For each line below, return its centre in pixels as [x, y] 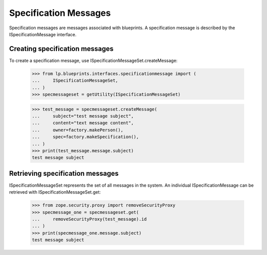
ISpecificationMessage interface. [43, 34]
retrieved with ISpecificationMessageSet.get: [55, 192]
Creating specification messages [61, 49]
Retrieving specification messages [64, 173]
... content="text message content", [83, 123]
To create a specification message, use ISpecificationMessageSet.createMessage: [93, 60]
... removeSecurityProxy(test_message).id [89, 219]
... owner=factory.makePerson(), [78, 130]
